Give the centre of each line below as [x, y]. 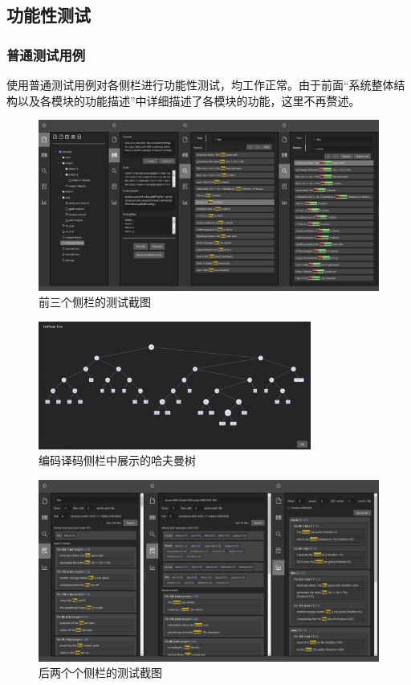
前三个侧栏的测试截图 [95, 302]
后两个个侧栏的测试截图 [100, 673]
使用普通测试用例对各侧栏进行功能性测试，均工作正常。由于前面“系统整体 [200, 84]
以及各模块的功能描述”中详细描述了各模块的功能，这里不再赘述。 [189, 100]
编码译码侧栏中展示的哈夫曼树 [117, 460]
